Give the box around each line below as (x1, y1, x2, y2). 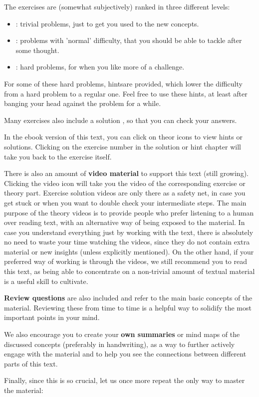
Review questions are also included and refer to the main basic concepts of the (4, 292, 253, 303)
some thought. (15, 44, 59, 55)
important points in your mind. (4, 312, 100, 322)
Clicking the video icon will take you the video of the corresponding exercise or (4, 177, 246, 188)
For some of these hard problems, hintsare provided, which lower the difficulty (4, 78, 243, 88)
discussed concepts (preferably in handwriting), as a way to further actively (4, 338, 235, 349)
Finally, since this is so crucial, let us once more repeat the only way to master (4, 375, 245, 385)
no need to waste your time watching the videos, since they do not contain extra (4, 236, 250, 247)
